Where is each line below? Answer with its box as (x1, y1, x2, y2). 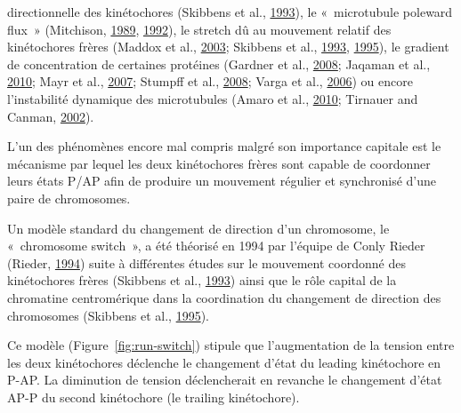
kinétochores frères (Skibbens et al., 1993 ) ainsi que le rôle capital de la (7, 271, 397, 290)
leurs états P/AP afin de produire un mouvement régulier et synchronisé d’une (7, 171, 437, 190)
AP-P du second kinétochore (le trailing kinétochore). (7, 387, 300, 406)
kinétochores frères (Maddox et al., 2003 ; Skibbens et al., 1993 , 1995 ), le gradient (7, 37, 449, 56)
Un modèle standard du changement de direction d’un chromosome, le (7, 218, 390, 237)
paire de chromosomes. (7, 188, 131, 207)
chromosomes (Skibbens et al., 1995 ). (7, 306, 209, 324)
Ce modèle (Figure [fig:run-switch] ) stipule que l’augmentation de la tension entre (7, 336, 455, 354)
